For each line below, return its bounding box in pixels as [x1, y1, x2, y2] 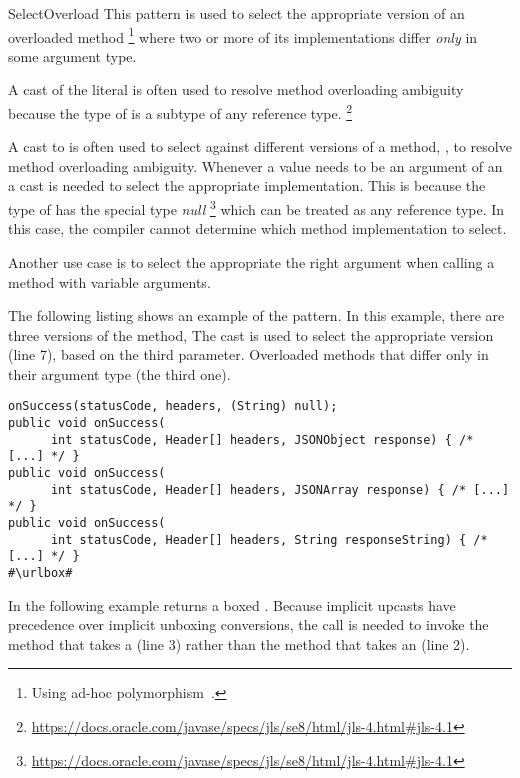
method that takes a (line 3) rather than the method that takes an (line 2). [8, 633, 470, 654]
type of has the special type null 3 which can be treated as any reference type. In [8, 196, 505, 219]
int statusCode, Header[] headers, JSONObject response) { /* [50, 432, 474, 447]
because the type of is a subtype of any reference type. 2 [8, 100, 353, 123]
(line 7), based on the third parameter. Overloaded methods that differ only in [8, 344, 489, 365]
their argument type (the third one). [8, 363, 231, 384]
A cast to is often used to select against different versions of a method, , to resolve [8, 136, 512, 157]
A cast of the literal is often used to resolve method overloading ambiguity [8, 79, 464, 100]
